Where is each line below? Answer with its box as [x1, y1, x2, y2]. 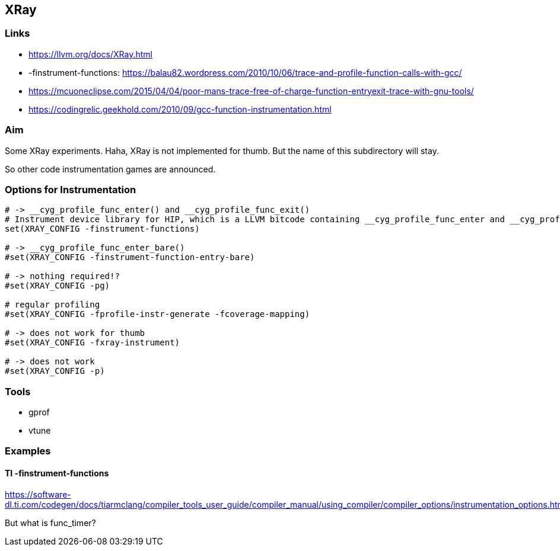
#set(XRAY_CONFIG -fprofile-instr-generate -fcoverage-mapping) [5, 309, 310, 319]
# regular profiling [5, 300, 100, 310]
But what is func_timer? [5, 517, 96, 528]
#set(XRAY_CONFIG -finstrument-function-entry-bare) [5, 252, 255, 262]
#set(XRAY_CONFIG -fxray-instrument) [5, 338, 180, 348]
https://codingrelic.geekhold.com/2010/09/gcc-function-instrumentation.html [28, 104, 332, 114]
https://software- [5, 489, 71, 499]
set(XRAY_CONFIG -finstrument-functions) [5, 224, 200, 234]
